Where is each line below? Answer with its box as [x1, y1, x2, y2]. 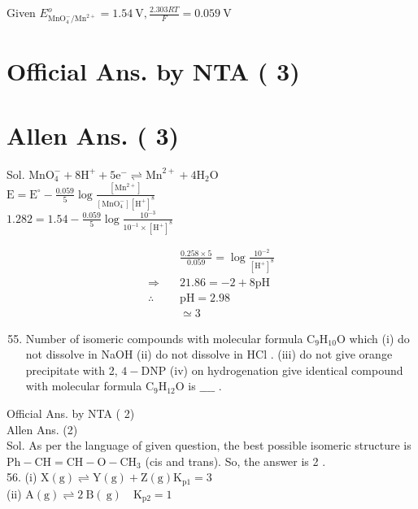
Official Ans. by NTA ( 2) [7, 404, 135, 421]
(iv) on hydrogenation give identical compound [169, 361, 403, 378]
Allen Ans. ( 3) [7, 118, 180, 151]
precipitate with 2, [25, 361, 118, 378]
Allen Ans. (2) [7, 420, 78, 437]
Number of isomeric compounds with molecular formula [25, 329, 303, 346]
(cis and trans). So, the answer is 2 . [145, 452, 326, 469]
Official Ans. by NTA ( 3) [7, 54, 300, 88]
